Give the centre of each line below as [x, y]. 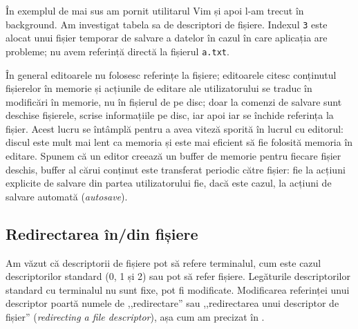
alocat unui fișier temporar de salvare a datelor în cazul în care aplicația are [167, 38]
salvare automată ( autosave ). [67, 196]
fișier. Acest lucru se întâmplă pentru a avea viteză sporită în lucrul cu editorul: [175, 128]
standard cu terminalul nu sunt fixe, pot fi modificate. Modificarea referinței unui [178, 289]
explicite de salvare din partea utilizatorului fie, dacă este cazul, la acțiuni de [169, 183]
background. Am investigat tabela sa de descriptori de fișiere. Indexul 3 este [167, 24]
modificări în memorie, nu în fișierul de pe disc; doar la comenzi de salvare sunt [174, 101]
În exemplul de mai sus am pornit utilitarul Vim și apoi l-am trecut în [155, 10]
